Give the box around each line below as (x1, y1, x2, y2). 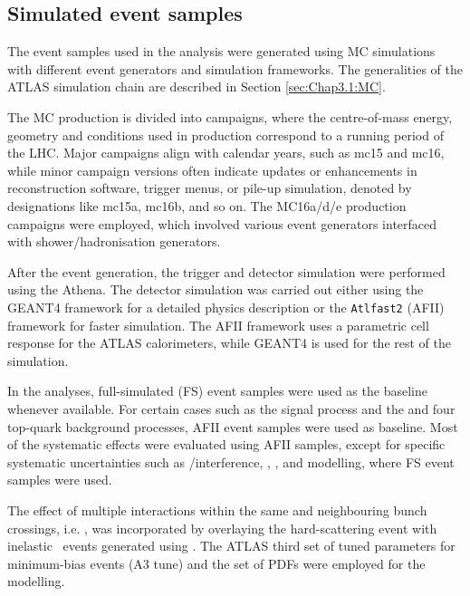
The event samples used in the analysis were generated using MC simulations (7, 42, 436, 61)
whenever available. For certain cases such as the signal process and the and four (7, 399, 456, 418)
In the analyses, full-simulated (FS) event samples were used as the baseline (7, 381, 427, 400)
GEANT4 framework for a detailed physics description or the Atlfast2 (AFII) (7, 297, 445, 316)
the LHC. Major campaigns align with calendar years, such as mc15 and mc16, (7, 143, 445, 162)
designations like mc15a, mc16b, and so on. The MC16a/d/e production (7, 196, 407, 215)
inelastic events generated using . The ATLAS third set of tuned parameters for (7, 536, 456, 555)
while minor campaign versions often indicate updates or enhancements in (7, 160, 417, 179)
